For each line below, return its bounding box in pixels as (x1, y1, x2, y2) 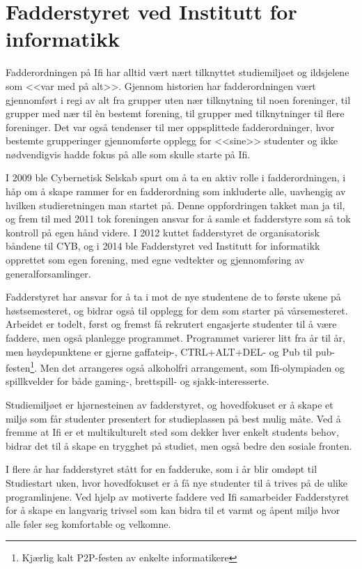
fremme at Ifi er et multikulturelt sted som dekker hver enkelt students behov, (6, 425, 339, 439)
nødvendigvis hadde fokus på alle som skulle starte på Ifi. (6, 146, 251, 161)
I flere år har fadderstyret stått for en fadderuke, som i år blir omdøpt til (6, 462, 317, 476)
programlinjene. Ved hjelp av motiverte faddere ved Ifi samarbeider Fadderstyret (6, 489, 349, 503)
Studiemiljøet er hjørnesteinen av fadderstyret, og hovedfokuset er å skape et (6, 397, 333, 412)
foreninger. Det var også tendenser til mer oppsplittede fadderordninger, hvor (6, 119, 335, 134)
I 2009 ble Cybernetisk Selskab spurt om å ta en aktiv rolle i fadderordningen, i (6, 170, 346, 185)
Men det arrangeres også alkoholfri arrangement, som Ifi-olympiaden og (40, 360, 345, 374)
